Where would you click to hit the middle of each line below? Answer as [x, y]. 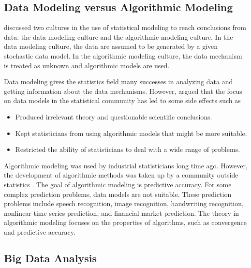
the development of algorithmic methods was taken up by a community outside [121, 175]
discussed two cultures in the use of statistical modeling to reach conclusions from [125, 27]
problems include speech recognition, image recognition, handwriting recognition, [124, 203]
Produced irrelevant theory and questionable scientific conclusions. [114, 116]
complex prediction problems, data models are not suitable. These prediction [118, 194]
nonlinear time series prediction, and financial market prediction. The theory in [122, 213]
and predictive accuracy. [40, 231]
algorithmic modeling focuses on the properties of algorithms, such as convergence [125, 222]
